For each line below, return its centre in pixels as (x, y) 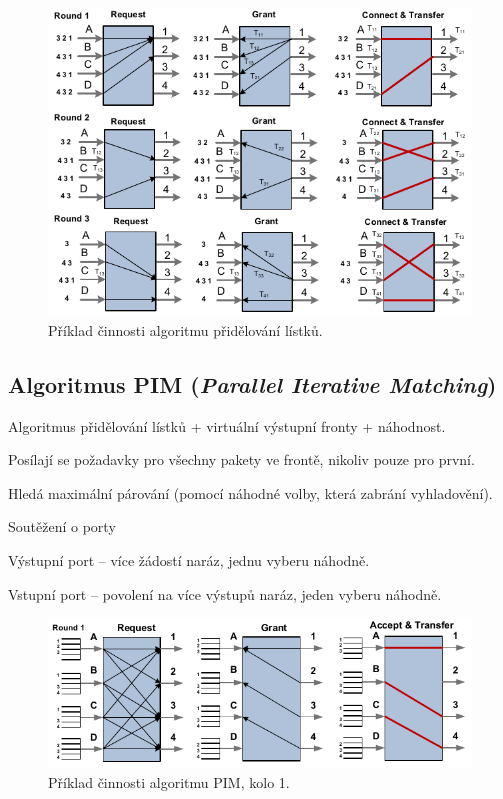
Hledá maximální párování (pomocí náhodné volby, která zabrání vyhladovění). (250, 492)
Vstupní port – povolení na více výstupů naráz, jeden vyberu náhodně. (225, 593)
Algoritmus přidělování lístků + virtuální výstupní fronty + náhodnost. (227, 425)
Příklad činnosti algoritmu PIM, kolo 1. (169, 781)
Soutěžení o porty (62, 526)
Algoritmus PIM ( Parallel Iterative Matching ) (252, 383)
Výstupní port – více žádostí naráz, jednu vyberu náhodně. (189, 559)
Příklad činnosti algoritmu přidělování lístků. (185, 329)
